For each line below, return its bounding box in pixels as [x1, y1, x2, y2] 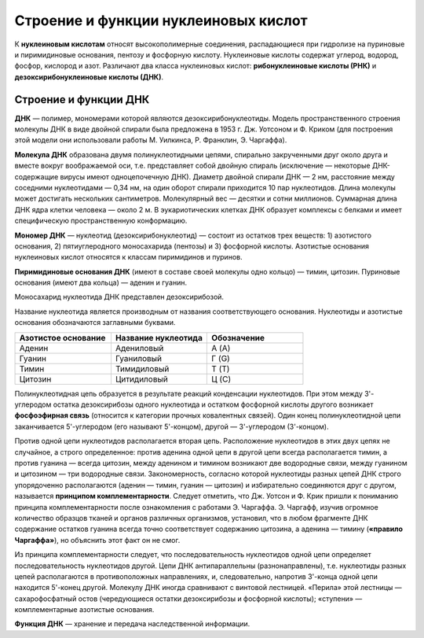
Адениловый [115, 342, 164, 353]
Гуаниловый [115, 352, 163, 363]
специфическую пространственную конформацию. [14, 216, 188, 226]
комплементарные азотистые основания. [14, 605, 155, 614]
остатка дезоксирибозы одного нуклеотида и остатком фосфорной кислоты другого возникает [53, 400, 374, 409]
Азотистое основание [19, 332, 106, 343]
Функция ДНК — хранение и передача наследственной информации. [14, 619, 250, 629]
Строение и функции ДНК [14, 93, 150, 106]
